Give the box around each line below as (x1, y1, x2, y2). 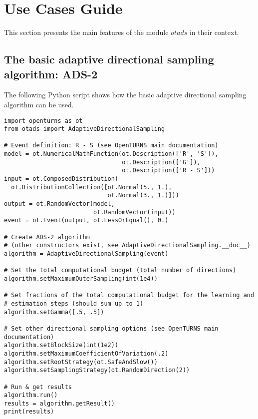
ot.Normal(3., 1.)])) (107, 192, 179, 199)
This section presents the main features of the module (4, 27, 169, 37)
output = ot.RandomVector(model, (4, 200, 115, 208)
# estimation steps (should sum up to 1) (4, 300, 144, 307)
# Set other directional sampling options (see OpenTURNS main (4, 325, 219, 332)
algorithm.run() (4, 392, 58, 399)
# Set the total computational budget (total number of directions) (4, 267, 237, 274)
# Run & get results (4, 383, 72, 391)
